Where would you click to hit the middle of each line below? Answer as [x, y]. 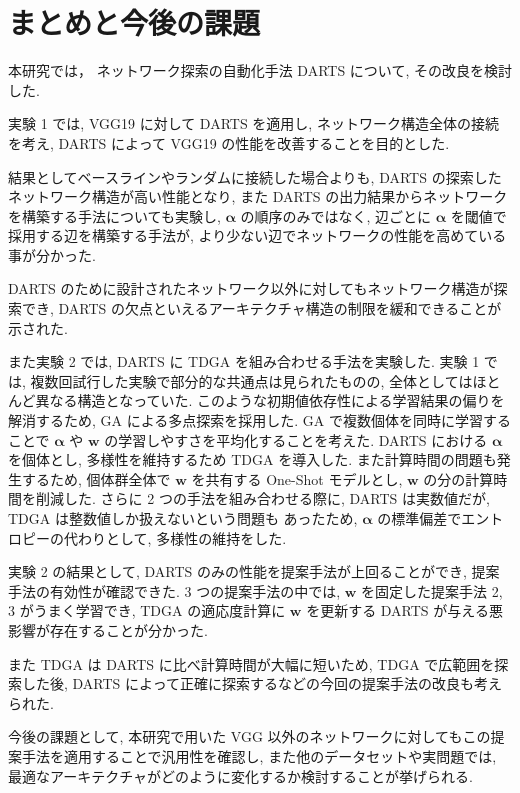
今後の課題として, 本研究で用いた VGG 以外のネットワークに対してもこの [249, 736]
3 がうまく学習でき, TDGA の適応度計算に [147, 610]
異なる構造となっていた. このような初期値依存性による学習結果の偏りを [270, 400]
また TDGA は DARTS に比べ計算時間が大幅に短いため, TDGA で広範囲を [251, 663]
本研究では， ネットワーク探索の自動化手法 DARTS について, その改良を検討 [260, 70]
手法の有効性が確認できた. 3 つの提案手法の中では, [174, 590]
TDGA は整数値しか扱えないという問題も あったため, [183, 518]
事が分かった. [52, 254]
